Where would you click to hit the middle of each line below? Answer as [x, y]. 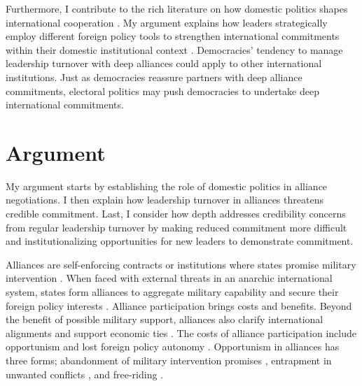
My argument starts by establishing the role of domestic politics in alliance [167, 186]
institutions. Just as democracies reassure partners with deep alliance [154, 77]
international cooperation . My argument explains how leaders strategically [167, 22]
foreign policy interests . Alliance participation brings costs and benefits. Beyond [179, 305]
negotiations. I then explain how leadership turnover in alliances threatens [165, 200]
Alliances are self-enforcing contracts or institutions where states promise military [181, 264]
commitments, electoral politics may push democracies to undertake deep [162, 91]
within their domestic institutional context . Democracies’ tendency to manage [174, 49]
